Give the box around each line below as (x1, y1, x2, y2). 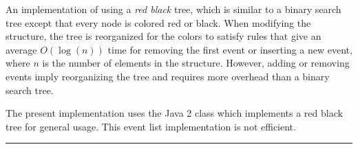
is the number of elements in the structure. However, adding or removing (42, 56, 350, 70)
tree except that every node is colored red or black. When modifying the (6, 15, 311, 30)
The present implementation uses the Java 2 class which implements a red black (6, 106, 343, 120)
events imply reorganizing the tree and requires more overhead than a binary (6, 69, 330, 83)
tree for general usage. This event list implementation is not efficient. (6, 119, 296, 133)
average (6, 42, 37, 56)
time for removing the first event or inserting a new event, (107, 42, 352, 56)
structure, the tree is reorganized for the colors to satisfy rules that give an (6, 29, 322, 43)
